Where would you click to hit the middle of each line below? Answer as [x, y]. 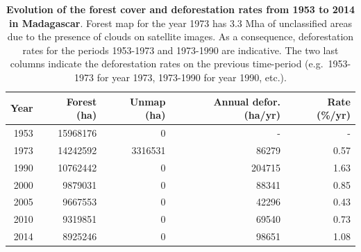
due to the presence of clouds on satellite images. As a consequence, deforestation [180, 36]
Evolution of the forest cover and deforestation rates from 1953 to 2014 [180, 9]
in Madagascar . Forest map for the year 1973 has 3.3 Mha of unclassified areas [180, 23]
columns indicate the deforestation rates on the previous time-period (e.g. [167, 64]
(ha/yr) [262, 115]
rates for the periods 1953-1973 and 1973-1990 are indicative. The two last [180, 50]
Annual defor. [247, 101]
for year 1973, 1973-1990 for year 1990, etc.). [192, 77]
